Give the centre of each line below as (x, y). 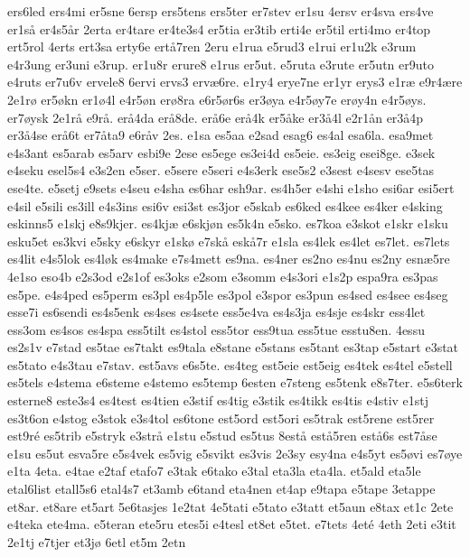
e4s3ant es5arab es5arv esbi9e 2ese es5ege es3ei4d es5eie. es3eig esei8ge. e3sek (221, 152)
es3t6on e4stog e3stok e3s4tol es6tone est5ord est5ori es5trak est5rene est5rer (221, 418)
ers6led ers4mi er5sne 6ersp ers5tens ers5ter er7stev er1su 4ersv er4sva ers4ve (221, 11)
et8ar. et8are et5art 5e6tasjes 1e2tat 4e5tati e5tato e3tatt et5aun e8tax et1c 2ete (230, 506)
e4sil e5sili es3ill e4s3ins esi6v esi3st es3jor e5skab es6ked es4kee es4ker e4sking (225, 205)
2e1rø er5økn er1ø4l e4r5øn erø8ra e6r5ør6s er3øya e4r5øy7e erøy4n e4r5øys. (217, 99)
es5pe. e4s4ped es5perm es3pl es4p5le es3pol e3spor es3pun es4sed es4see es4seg (228, 294)
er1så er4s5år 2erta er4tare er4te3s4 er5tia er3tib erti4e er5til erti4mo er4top (219, 28)
